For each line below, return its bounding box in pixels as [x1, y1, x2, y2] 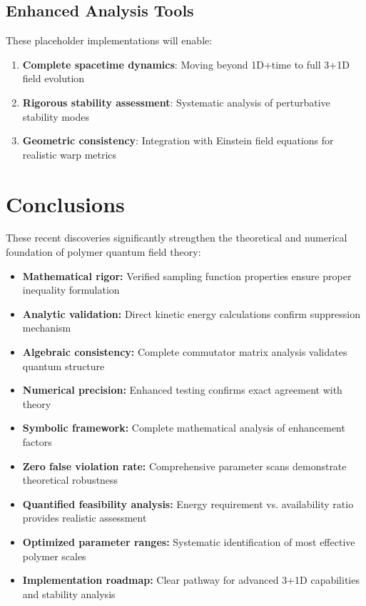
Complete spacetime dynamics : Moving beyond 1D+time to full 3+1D [22, 56, 350, 71]
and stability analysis [22, 586, 116, 601]
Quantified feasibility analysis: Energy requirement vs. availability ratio [22, 496, 354, 511]
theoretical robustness [22, 472, 118, 487]
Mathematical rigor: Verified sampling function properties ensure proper [22, 268, 352, 283]
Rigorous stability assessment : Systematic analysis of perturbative [22, 94, 330, 109]
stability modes [22, 109, 89, 124]
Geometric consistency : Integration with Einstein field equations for [22, 133, 334, 148]
